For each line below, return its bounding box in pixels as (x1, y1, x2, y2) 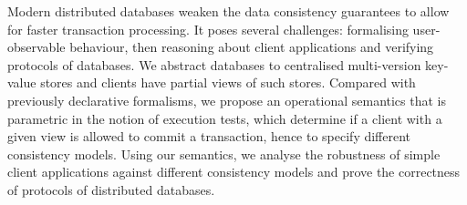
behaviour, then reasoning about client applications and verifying (69, 37, 434, 56)
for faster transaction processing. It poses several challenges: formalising (7, 19, 409, 38)
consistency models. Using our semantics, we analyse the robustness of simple (7, 144, 441, 163)
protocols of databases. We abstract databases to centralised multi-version (7, 55, 421, 74)
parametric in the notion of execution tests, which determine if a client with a (7, 108, 442, 128)
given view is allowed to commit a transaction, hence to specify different (7, 127, 411, 146)
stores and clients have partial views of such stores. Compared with (40, 73, 416, 92)
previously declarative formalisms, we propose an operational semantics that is (7, 90, 446, 109)
